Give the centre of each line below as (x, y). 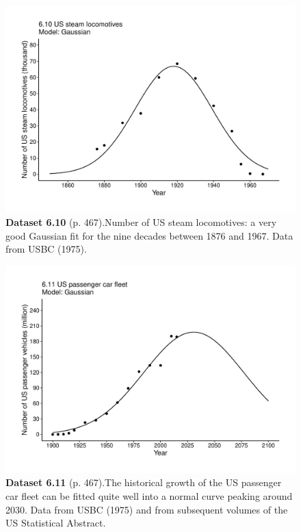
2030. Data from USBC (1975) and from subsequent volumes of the (147, 509)
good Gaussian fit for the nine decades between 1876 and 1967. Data (149, 235)
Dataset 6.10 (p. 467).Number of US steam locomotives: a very (141, 222)
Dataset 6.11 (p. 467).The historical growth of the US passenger (144, 482)
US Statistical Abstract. (56, 523)
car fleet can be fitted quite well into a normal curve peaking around (149, 495)
